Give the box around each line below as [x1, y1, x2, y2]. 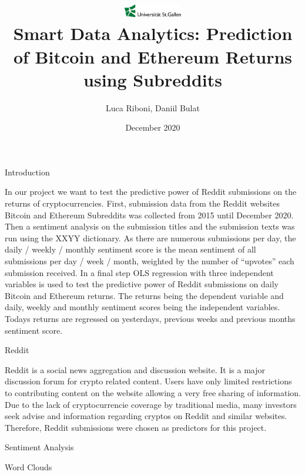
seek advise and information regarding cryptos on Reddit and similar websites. [5, 410, 287, 422]
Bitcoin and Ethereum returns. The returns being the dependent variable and [5, 289, 284, 301]
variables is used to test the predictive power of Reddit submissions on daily [5, 278, 279, 290]
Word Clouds [5, 460, 52, 473]
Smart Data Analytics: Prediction [13, 21, 293, 45]
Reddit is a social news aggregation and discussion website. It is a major [5, 363, 266, 376]
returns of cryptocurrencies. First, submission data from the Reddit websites [5, 197, 280, 210]
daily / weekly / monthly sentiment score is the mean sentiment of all [5, 243, 256, 255]
